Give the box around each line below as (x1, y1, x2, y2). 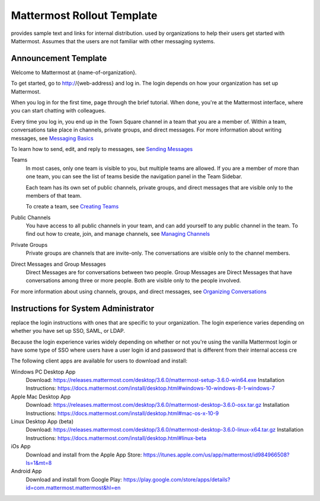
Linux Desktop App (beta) (11, 418, 74, 425)
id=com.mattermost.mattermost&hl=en (25, 484, 121, 492)
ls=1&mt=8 (25, 459, 52, 466)
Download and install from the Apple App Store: (25, 451, 142, 458)
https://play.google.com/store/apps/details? (123, 476, 231, 483)
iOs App (11, 443, 31, 450)
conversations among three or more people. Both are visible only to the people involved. (25, 277, 241, 284)
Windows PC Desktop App (11, 368, 76, 375)
